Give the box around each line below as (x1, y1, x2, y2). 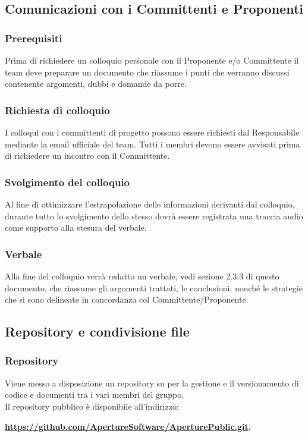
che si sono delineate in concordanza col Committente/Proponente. (5, 293, 249, 306)
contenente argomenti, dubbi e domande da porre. (5, 77, 187, 90)
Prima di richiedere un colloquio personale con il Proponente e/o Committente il (5, 54, 299, 66)
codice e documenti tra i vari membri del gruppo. (5, 388, 184, 401)
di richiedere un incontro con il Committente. (5, 149, 170, 162)
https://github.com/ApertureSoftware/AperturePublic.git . (5, 420, 252, 432)
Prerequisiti (5, 30, 62, 45)
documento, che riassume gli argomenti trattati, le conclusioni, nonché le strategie (5, 281, 303, 294)
